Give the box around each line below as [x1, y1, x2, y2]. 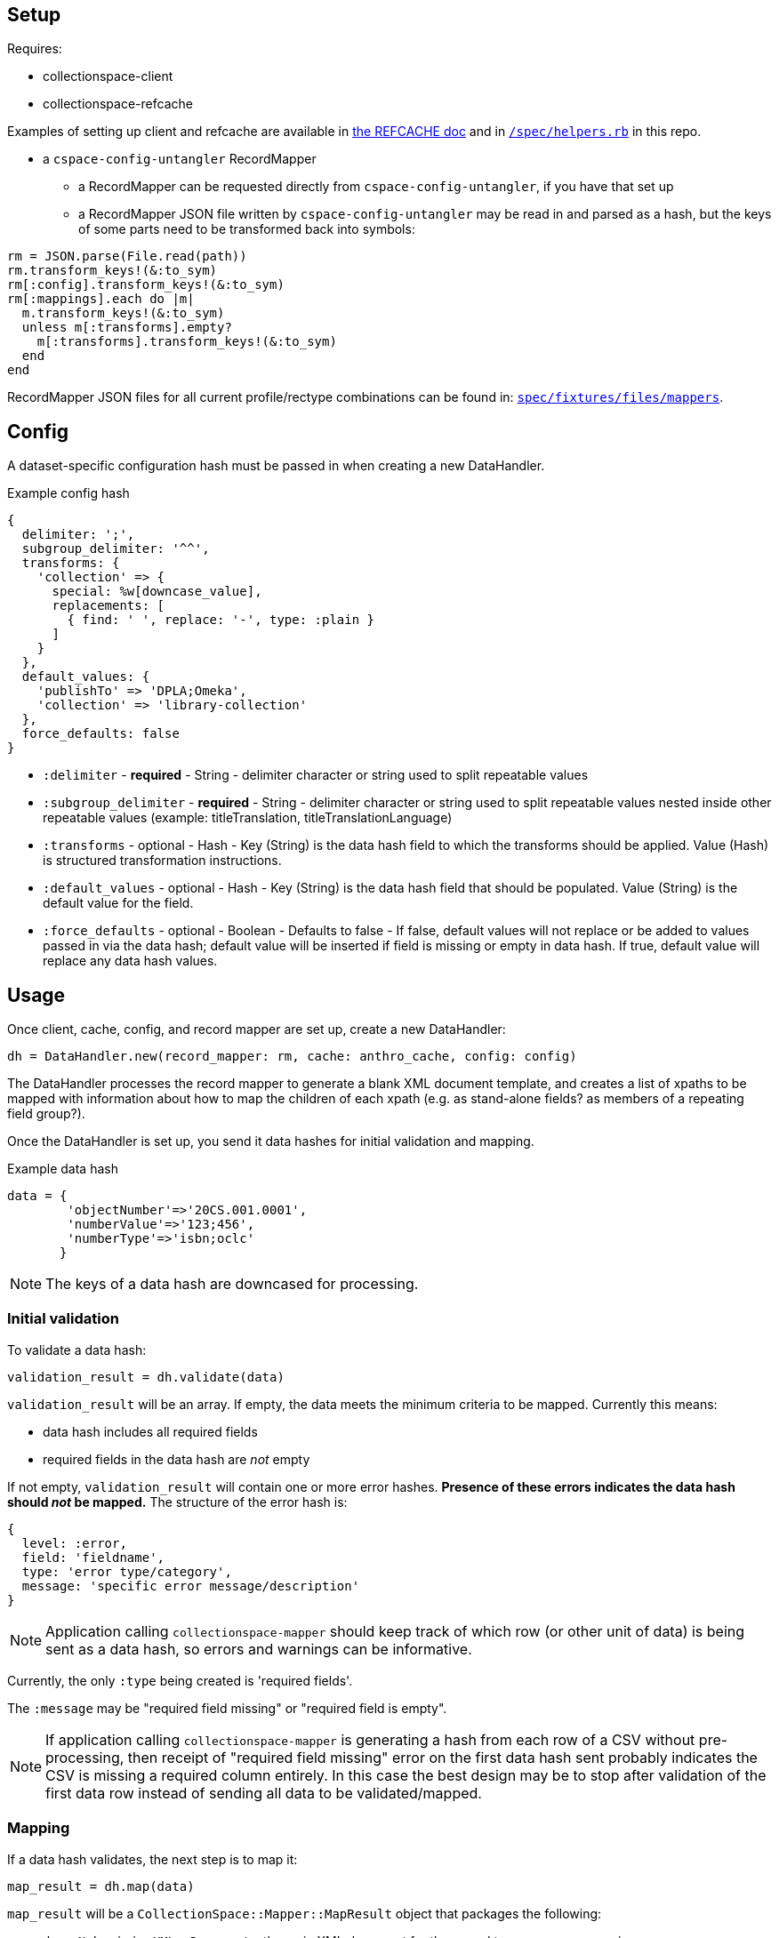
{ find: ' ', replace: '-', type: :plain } [67, 613, 375, 628]
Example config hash [7, 485, 130, 501]
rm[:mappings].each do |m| [7, 292, 195, 307]
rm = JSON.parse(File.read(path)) [7, 249, 247, 264]
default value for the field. [43, 895, 194, 911]
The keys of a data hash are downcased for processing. [45, 1275, 419, 1293]
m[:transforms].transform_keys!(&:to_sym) [36, 334, 337, 349]
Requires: [7, 41, 62, 57]
